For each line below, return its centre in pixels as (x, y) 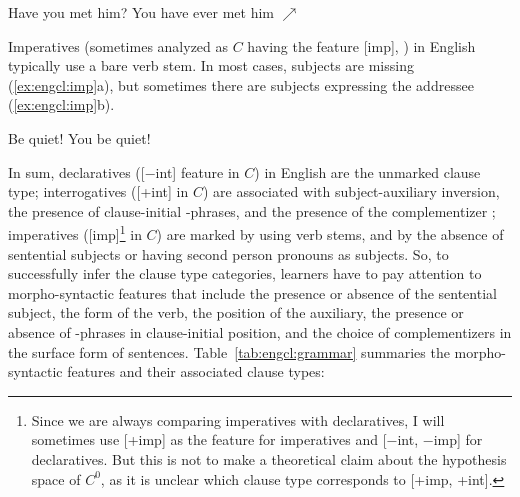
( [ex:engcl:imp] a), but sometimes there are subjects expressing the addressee (241, 84)
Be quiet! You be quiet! (79, 137)
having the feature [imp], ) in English (361, 45)
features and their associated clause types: (196, 371)
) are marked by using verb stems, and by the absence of (330, 234)
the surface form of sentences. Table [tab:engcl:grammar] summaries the (229, 351)
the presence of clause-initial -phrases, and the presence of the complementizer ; (252, 210)
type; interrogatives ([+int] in (98, 191)
